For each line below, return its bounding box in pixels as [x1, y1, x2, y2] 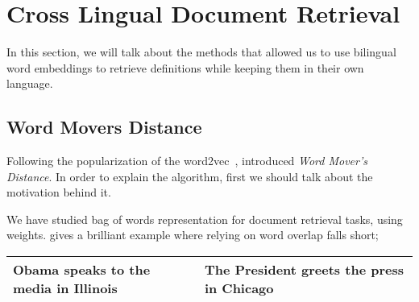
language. [6, 75, 53, 92]
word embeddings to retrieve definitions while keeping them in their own [6, 59, 364, 76]
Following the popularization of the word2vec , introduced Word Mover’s [6, 152, 367, 169]
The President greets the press [204, 260, 404, 279]
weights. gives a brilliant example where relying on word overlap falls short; [6, 226, 379, 243]
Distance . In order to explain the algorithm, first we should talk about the [6, 168, 373, 184]
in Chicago [204, 279, 274, 298]
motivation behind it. [6, 184, 111, 201]
